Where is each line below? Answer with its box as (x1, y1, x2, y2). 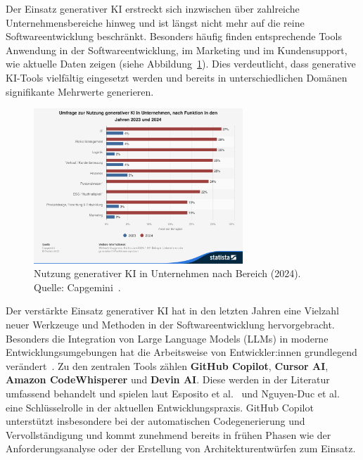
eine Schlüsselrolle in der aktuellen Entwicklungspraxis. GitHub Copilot (6, 400, 314, 414)
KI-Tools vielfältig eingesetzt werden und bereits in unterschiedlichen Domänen (6, 70, 348, 84)
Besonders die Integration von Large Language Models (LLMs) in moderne (6, 331, 329, 345)
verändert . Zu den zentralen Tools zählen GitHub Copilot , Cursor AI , (6, 358, 329, 373)
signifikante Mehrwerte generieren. (6, 84, 154, 98)
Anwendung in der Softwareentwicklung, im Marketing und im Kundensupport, (6, 42, 348, 57)
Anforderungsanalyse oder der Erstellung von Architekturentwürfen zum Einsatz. (6, 441, 356, 456)
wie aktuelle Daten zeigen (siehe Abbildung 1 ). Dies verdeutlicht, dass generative (6, 56, 356, 71)
